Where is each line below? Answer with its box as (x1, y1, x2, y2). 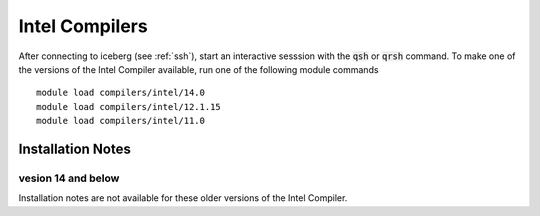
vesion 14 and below (18, 171, 120, 185)
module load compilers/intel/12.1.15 (36, 101, 222, 112)
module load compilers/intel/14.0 (36, 87, 205, 99)
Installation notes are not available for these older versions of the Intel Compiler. (18, 192, 348, 204)
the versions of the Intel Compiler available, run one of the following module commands (18, 63, 379, 75)
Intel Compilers (18, 15, 149, 37)
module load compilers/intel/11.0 (36, 115, 205, 127)
